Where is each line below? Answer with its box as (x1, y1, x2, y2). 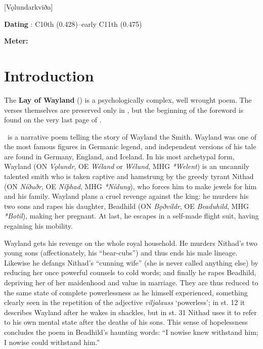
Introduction (4, 65, 94, 85)
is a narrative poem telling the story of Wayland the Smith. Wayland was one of (7, 131, 256, 142)
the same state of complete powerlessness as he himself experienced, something (4, 287, 248, 297)
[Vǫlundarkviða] (4, 2, 53, 12)
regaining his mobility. (4, 221, 73, 231)
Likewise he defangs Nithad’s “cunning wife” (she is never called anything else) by (4, 257, 258, 268)
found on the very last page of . (4, 114, 102, 125)
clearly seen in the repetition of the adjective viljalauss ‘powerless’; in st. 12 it (4, 297, 245, 308)
